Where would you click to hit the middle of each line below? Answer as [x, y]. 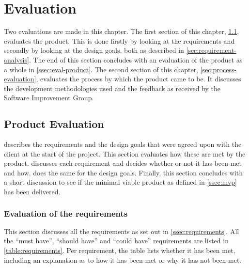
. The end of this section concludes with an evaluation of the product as [136, 59]
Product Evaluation [54, 124]
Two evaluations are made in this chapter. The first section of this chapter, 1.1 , [122, 31]
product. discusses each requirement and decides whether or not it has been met [123, 163]
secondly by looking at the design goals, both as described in [94, 50]
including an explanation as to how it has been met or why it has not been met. [123, 260]
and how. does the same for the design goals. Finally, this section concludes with [124, 172]
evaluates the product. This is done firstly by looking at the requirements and [119, 40]
